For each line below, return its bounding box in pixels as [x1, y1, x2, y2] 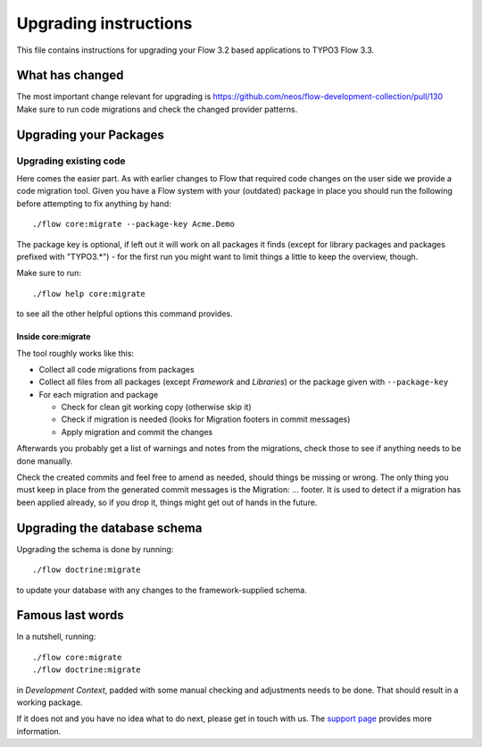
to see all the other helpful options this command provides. [16, 308, 233, 319]
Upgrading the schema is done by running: [16, 543, 174, 554]
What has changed [16, 68, 124, 83]
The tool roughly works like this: [16, 348, 134, 358]
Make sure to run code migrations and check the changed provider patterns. [16, 104, 298, 114]
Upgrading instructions [16, 13, 193, 33]
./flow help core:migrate [32, 289, 146, 298]
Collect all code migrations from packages [38, 364, 195, 374]
